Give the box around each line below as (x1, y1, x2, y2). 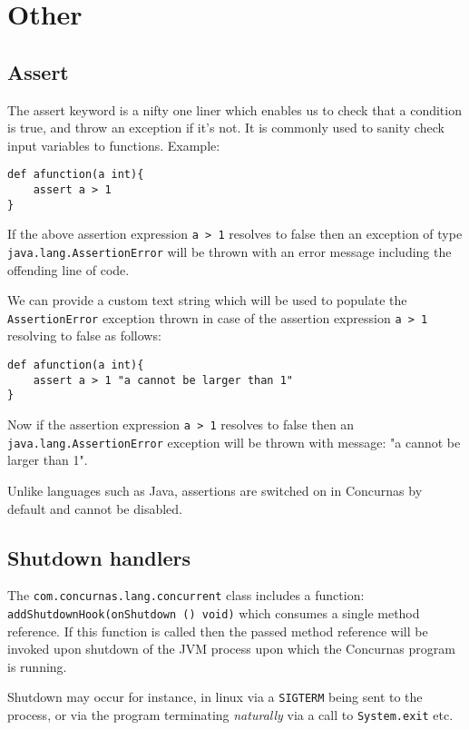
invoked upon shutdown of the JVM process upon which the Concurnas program (7, 639, 455, 658)
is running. (7, 656, 67, 676)
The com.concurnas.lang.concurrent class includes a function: (7, 586, 365, 605)
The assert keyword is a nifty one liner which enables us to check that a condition (7, 100, 462, 119)
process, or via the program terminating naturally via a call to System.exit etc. (7, 705, 454, 725)
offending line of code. (7, 260, 130, 279)
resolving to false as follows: (7, 326, 161, 345)
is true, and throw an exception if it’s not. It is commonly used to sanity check (7, 118, 445, 137)
